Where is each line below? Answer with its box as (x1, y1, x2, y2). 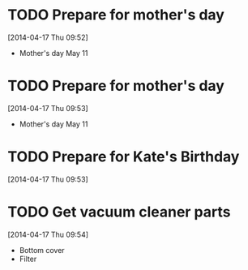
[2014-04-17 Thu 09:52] (7, 32, 88, 42)
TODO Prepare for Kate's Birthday (7, 148, 240, 166)
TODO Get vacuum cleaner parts (7, 203, 231, 221)
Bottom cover (19, 245, 66, 255)
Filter (19, 254, 37, 264)
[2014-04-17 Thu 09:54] (7, 229, 89, 239)
